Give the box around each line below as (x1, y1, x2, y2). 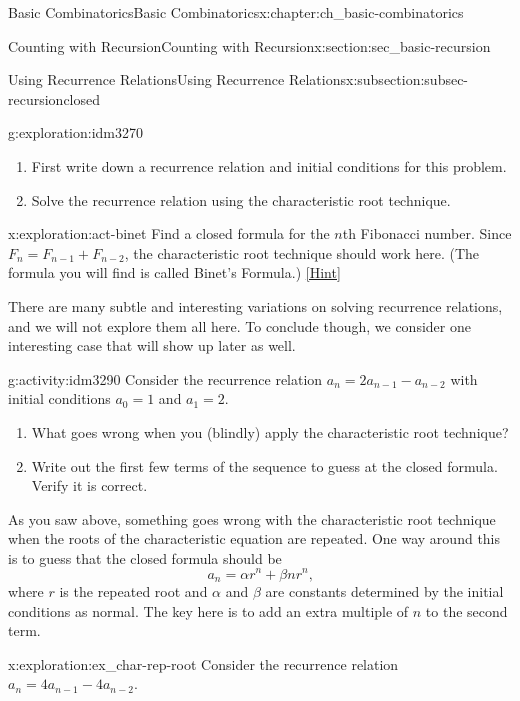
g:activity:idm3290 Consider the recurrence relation (8, 368, 323, 389)
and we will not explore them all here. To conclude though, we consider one (8, 315, 471, 336)
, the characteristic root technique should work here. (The (124, 242, 480, 263)
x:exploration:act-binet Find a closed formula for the (8, 223, 330, 244)
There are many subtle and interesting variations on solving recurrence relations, (8, 295, 503, 316)
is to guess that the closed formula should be (8, 547, 282, 568)
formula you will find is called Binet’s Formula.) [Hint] (8, 262, 341, 283)
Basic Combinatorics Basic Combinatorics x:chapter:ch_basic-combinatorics (8, 2, 464, 22)
